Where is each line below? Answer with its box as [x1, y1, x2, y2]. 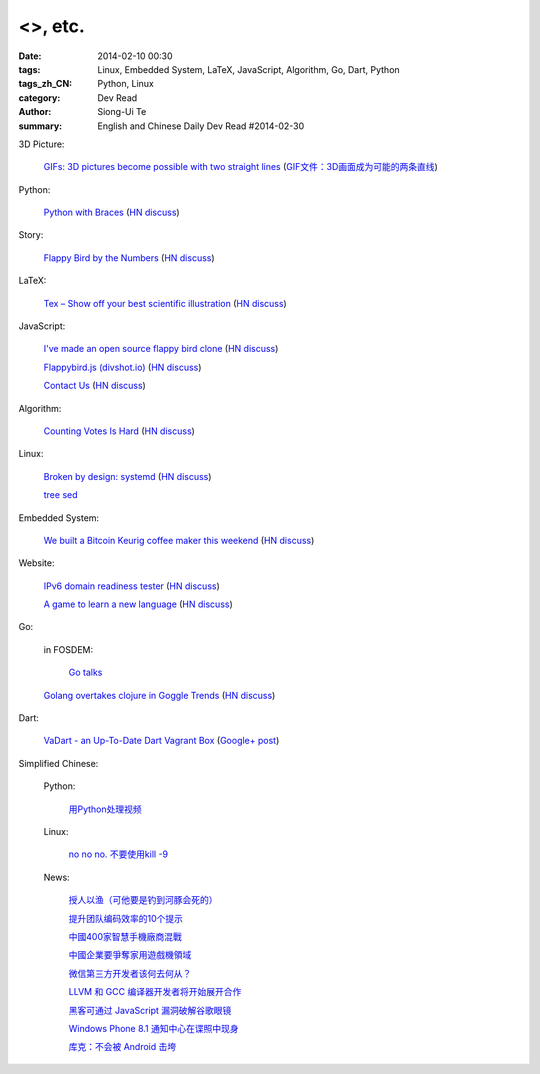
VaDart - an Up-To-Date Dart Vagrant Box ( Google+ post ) [43, 735, 280, 747]
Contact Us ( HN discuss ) [43, 380, 147, 392]
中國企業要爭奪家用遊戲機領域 [68, 949, 192, 961]
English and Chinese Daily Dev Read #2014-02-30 [97, 120, 305, 132]
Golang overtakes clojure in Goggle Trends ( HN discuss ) [43, 689, 276, 701]
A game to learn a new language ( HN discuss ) [43, 598, 234, 610]
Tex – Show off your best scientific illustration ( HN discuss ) [43, 297, 287, 309]
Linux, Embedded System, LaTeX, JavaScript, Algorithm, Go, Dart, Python [97, 63, 400, 75]
